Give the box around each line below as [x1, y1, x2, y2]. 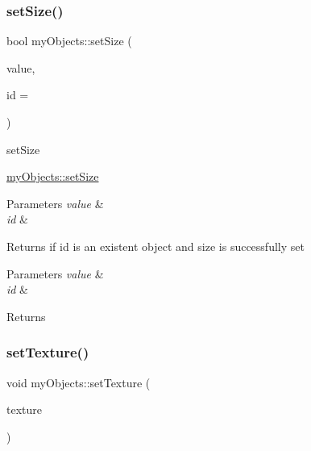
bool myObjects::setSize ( [6, 32, 132, 49]
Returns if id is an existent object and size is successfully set [6, 237, 305, 254]
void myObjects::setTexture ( [6, 374, 151, 390]
